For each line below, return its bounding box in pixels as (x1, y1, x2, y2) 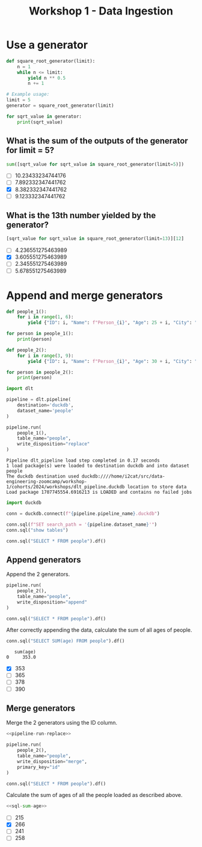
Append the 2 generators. (6, 571, 70, 578)
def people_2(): (6, 347, 47, 353)
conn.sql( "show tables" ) (6, 527, 69, 533)
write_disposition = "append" (17, 599, 87, 605)
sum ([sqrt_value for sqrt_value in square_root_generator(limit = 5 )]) (6, 161, 185, 167)
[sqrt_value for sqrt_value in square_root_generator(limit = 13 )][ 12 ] (6, 236, 185, 242)
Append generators (6, 555, 81, 565)
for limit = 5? (6, 145, 55, 156)
